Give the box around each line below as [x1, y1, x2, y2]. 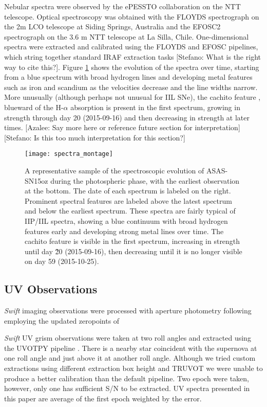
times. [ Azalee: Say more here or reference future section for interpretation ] [4, 122, 240, 133]
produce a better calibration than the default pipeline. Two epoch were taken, [4, 373, 249, 383]
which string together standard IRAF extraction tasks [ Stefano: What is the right [4, 51, 261, 62]
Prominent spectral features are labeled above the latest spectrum [25, 195, 232, 206]
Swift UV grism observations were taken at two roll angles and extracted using [4, 332, 251, 343]
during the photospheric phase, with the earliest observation [50, 175, 240, 186]
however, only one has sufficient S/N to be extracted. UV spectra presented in [4, 383, 250, 394]
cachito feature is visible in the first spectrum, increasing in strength [25, 236, 240, 246]
